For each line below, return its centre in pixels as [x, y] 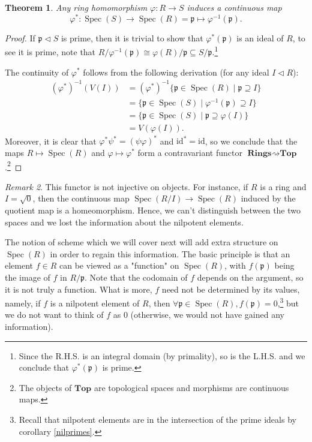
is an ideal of [260, 37]
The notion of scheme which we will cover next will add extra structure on [142, 242]
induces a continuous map [234, 7]
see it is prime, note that [50, 51]
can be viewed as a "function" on [119, 265]
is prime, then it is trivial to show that [132, 37]
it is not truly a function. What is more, [79, 289]
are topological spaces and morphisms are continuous [191, 387]
